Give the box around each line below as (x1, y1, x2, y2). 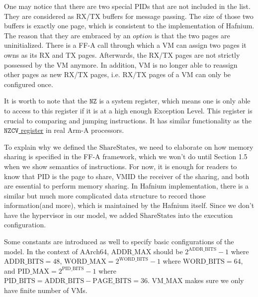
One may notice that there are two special (4, 1, 132, 11)
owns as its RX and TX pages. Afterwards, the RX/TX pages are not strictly (4, 49, 240, 60)
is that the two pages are (154, 30, 230, 40)
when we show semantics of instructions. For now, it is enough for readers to (4, 161, 237, 171)
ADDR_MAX (111, 248, 152, 256)
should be (153, 246, 183, 256)
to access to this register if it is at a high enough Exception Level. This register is (4, 105, 253, 115)
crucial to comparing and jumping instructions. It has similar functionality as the (4, 115, 252, 125)
